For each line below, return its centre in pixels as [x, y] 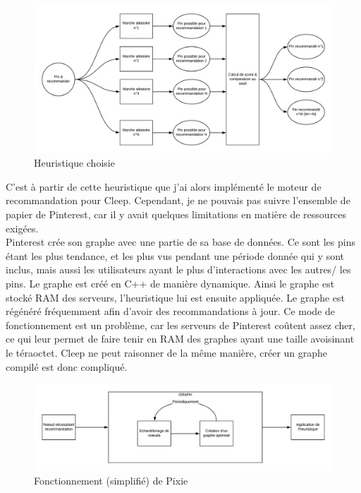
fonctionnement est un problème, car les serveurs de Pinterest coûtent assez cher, [180, 325]
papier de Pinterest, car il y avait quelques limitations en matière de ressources [176, 214]
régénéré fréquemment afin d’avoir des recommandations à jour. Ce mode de [171, 311]
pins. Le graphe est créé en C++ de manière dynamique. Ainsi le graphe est [170, 284]
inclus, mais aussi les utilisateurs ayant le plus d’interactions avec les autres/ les [178, 269]
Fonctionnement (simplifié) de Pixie [111, 481]
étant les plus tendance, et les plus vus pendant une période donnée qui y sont [175, 255]
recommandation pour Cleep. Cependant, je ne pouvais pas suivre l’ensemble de [178, 200]
